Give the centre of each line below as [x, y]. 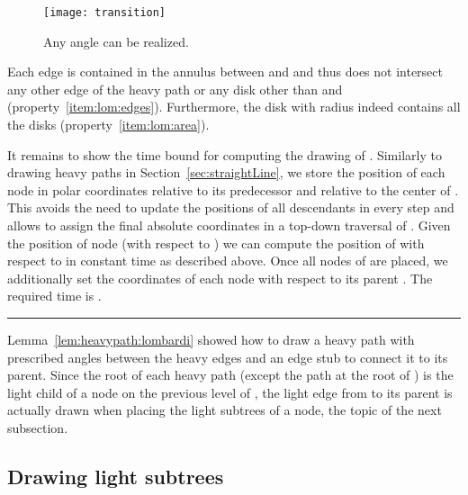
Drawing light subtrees [116, 476]
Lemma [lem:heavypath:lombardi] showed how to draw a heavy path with [211, 339]
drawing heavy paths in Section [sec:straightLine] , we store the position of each [226, 172]
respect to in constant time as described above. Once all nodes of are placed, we [228, 261]
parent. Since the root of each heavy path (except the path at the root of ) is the [230, 375]
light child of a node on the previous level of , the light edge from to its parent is [230, 392]
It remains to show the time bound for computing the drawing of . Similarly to [225, 154]
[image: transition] [105, 13]
